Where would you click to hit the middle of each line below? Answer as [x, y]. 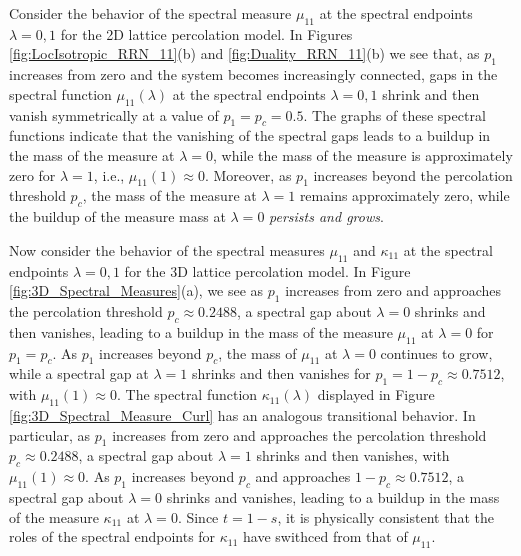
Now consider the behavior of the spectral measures [167, 249]
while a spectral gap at [79, 373]
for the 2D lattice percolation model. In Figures [206, 33]
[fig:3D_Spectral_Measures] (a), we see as [136, 290]
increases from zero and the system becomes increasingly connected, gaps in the [253, 74]
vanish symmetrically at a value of [114, 114]
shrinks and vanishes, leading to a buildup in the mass [333, 496]
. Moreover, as [248, 174]
